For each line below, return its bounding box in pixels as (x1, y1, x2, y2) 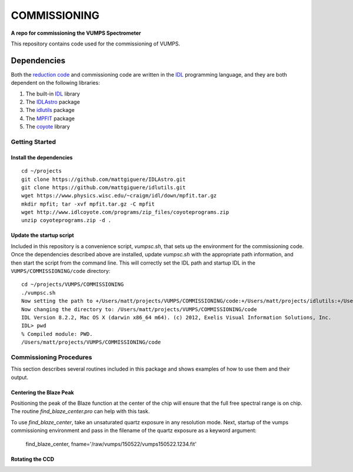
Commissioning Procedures (11, 353, 92, 361)
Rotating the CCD (11, 456, 55, 463)
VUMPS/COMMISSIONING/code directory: (11, 268, 111, 275)
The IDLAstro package (25, 98, 81, 105)
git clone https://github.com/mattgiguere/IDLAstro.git (21, 176, 186, 183)
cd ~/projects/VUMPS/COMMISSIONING (21, 281, 124, 288)
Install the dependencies (11, 154, 73, 161)
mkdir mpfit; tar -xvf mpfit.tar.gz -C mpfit (21, 200, 155, 207)
